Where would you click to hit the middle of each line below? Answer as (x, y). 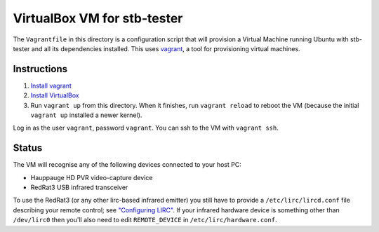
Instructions (40, 69)
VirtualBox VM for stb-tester (98, 18)
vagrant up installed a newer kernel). (86, 115)
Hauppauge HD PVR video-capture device (92, 177)
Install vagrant (51, 86)
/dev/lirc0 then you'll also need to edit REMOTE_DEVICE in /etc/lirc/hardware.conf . (145, 220)
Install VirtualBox (55, 95)
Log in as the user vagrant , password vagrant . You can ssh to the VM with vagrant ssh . (146, 128)
